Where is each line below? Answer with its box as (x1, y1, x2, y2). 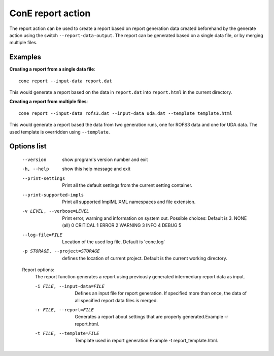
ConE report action (9, 8, 91, 19)
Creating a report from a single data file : (9, 66, 96, 72)
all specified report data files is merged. (75, 297, 158, 303)
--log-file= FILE (22, 232, 63, 238)
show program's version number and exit (62, 156, 148, 163)
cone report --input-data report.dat (18, 78, 113, 84)
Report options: (22, 267, 54, 273)
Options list (9, 142, 47, 151)
